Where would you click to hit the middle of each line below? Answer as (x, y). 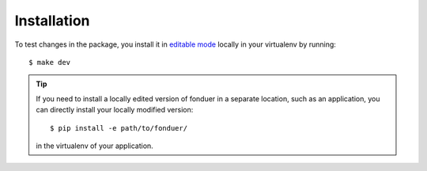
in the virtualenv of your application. (94, 146)
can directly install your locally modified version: (115, 110)
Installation (52, 21)
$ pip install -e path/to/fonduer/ (119, 128)
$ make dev (50, 62)
